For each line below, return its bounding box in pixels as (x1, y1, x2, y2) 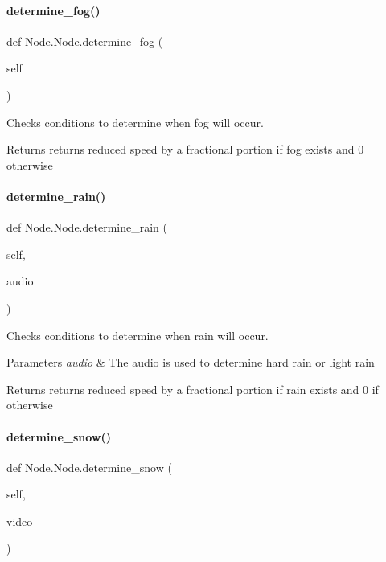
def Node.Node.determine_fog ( (6, 32, 163, 49)
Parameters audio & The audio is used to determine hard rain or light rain (6, 354, 375, 371)
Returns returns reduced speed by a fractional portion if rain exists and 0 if (6, 380, 379, 397)
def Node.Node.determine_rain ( (6, 219, 167, 236)
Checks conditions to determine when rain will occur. (6, 326, 269, 343)
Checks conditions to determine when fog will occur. (6, 113, 264, 130)
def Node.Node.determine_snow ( (6, 458, 172, 475)
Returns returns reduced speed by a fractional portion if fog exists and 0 (6, 141, 364, 158)
